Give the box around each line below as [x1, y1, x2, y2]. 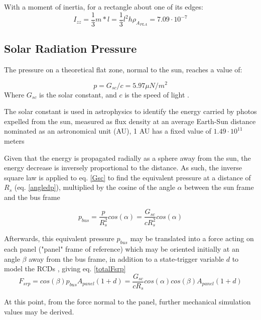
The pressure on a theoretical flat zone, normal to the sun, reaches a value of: [4, 64, 242, 74]
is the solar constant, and [39, 89, 117, 99]
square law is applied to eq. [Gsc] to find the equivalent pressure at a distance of [4, 172, 251, 182]
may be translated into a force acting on [130, 233, 254, 244]
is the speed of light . [124, 89, 190, 99]
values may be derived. [4, 306, 74, 317]
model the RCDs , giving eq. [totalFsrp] [4, 263, 126, 274]
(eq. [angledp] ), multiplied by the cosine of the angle [14, 182, 175, 192]
